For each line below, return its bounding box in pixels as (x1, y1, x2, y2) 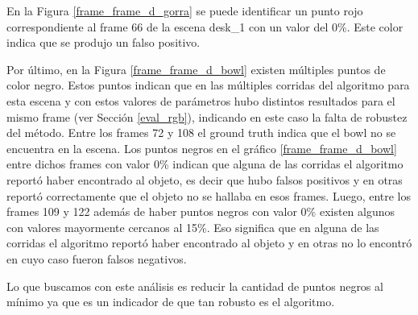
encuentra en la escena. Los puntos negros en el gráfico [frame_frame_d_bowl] (6, 139, 397, 156)
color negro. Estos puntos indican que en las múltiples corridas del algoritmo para (6, 77, 410, 93)
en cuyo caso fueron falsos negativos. (6, 250, 187, 267)
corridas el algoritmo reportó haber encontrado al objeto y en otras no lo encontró (6, 234, 412, 251)
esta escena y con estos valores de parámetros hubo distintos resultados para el (6, 92, 395, 109)
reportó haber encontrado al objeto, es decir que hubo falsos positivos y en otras (6, 171, 403, 188)
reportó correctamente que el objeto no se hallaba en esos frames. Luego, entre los (6, 187, 412, 204)
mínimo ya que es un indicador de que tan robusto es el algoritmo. (6, 293, 335, 310)
